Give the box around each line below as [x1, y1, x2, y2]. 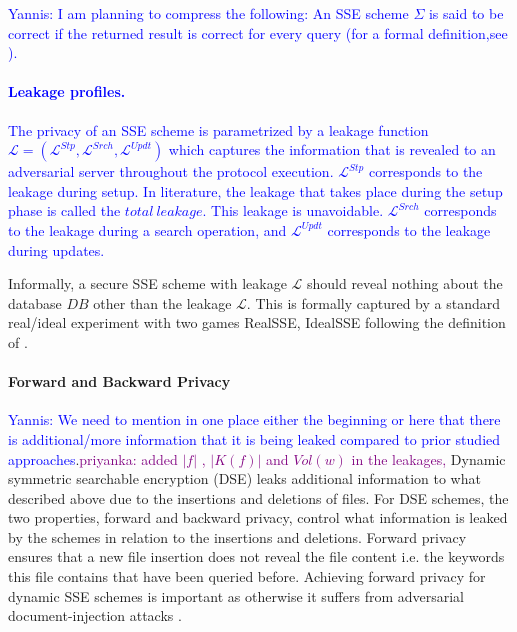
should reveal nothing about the [306, 273, 503, 294]
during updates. [8, 239, 105, 260]
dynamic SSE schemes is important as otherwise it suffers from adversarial [8, 585, 465, 606]
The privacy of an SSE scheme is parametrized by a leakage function [8, 119, 429, 140]
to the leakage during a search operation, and [8, 219, 287, 240]
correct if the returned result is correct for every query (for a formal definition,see [8, 22, 508, 43]
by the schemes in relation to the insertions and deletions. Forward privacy [8, 526, 467, 547]
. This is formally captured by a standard [246, 292, 501, 313]
